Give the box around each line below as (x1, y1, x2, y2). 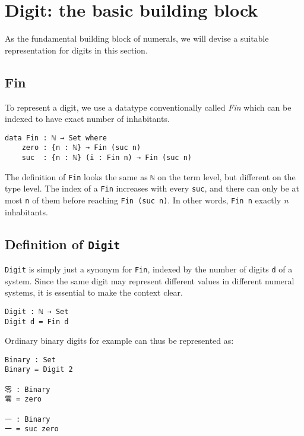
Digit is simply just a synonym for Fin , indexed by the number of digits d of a (5, 263, 293, 275)
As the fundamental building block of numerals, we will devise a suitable (5, 32, 269, 45)
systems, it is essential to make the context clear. (5, 286, 183, 299)
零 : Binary (5, 385, 50, 394)
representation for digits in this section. (5, 43, 148, 56)
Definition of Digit (5, 234, 120, 253)
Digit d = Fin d (5, 317, 69, 326)
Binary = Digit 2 (5, 365, 73, 374)
